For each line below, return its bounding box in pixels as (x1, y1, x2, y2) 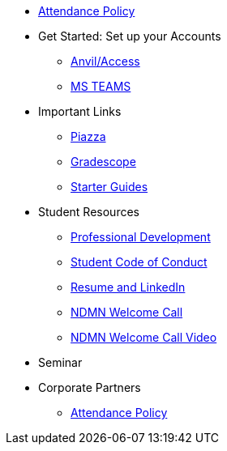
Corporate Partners (38, 381, 141, 394)
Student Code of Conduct (71, 255, 208, 269)
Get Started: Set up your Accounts (38, 29, 221, 43)
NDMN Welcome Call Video (71, 330, 217, 344)
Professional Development (71, 230, 211, 244)
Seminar (38, 355, 83, 369)
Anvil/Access (71, 54, 140, 68)
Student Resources (38, 205, 139, 219)
